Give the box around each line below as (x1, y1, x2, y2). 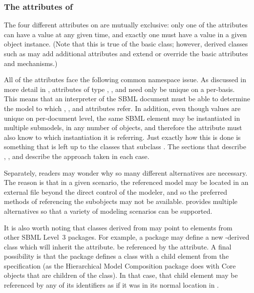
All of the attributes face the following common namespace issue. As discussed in (4, 74, 247, 85)
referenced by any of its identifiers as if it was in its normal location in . (4, 280, 219, 290)
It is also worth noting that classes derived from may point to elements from (4, 222, 233, 232)
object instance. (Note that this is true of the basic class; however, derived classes (4, 39, 248, 49)
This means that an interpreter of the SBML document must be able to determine (4, 93, 250, 104)
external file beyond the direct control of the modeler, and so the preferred (4, 186, 227, 197)
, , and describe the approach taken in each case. (4, 151, 149, 161)
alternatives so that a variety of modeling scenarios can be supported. (4, 205, 212, 216)
